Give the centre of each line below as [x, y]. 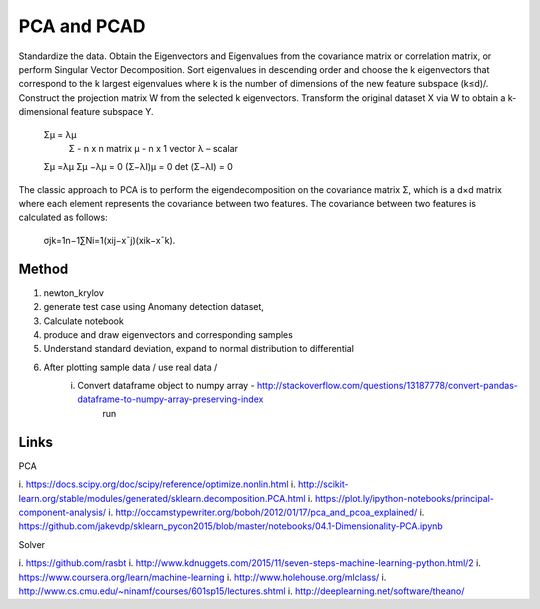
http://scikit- [323, 484]
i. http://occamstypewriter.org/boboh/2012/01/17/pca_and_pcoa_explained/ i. [266, 512]
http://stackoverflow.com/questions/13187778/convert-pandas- [387, 386]
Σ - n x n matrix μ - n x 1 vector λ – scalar [153, 148]
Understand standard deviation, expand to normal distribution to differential [199, 349]
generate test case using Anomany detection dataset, [154, 307]
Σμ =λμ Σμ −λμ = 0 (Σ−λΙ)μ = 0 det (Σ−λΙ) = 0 [138, 167]
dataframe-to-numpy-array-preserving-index [170, 399]
